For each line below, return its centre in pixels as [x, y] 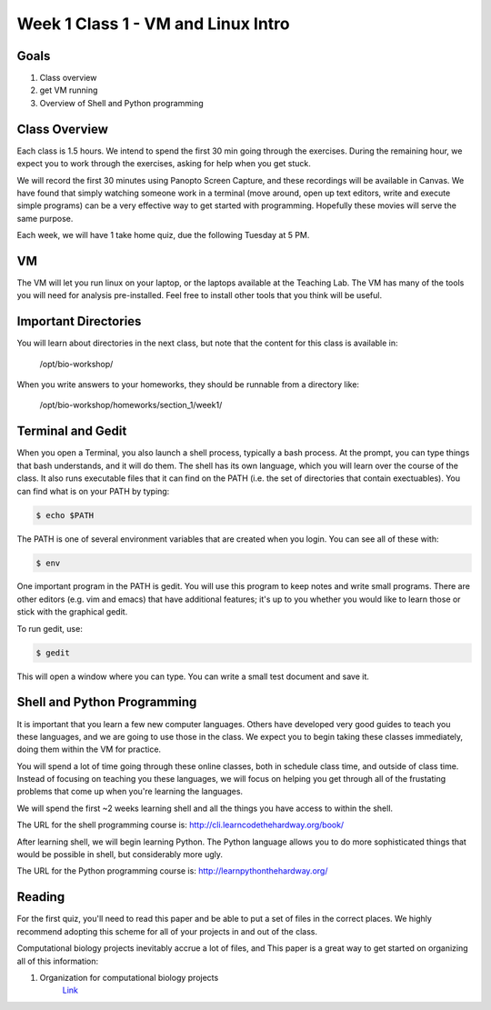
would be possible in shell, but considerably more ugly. [120, 855]
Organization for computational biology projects [129, 977]
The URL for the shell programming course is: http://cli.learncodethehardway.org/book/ [180, 825]
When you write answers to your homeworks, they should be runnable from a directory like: [188, 385]
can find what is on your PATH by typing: [93, 491]
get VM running [69, 90]
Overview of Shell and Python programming [121, 103]
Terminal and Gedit [72, 431]
